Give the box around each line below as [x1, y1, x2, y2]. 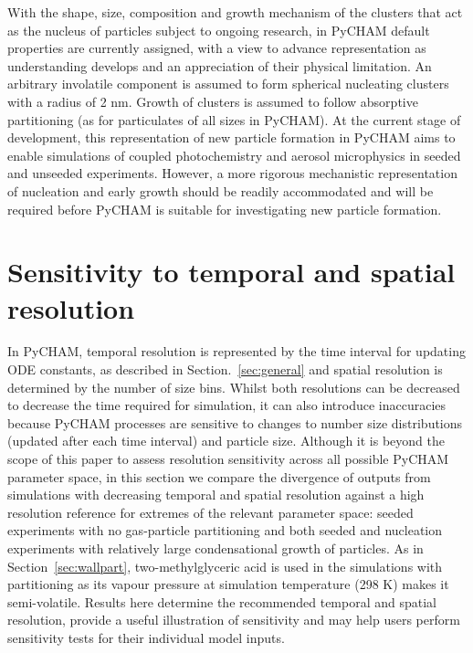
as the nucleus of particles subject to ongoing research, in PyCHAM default [7, 20, 430, 39]
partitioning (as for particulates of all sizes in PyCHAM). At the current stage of [7, 110, 461, 129]
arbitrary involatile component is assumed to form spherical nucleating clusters [7, 74, 449, 93]
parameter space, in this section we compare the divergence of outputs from [7, 467, 431, 486]
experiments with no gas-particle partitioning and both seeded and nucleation [7, 521, 442, 540]
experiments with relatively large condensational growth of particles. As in [7, 538, 424, 557]
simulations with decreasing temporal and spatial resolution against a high [7, 485, 425, 504]
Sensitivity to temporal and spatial [7, 253, 456, 290]
